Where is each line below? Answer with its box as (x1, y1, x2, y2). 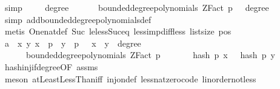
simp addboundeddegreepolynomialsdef (4, 13, 152, 25)
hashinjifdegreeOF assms (4, 60, 98, 73)
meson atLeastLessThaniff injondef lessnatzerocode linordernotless (4, 72, 256, 85)
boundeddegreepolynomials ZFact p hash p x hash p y (25, 48, 275, 61)
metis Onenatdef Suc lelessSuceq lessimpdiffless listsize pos (4, 25, 232, 38)
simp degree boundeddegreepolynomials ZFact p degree (4, 1, 269, 13)
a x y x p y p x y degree (4, 36, 141, 49)
